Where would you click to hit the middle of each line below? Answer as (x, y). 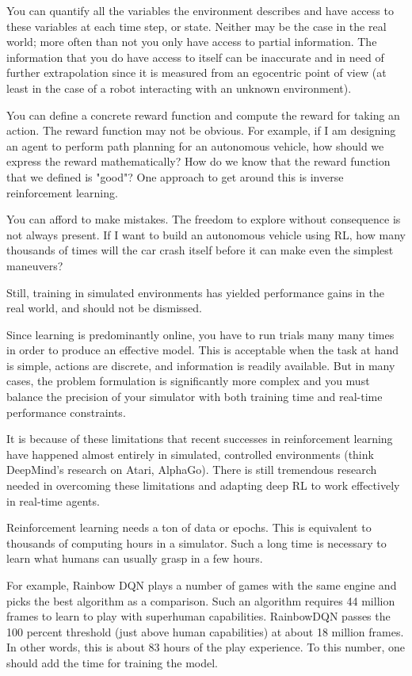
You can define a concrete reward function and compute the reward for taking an (203, 115)
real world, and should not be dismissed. (104, 308)
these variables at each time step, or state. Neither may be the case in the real (196, 26)
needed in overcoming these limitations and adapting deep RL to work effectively (203, 485)
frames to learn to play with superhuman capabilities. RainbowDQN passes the (198, 616)
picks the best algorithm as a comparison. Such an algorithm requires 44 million (201, 600)
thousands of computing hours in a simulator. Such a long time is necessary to (196, 542)
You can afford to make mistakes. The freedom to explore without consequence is (204, 219)
